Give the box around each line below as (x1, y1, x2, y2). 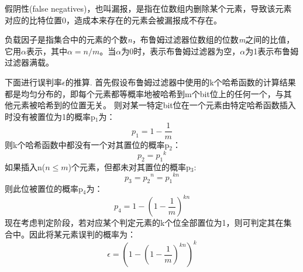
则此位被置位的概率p (5, 183, 83, 195)
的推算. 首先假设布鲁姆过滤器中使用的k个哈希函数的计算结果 (65, 75, 296, 88)
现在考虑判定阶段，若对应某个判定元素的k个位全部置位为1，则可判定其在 (5, 216, 284, 229)
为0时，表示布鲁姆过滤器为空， (121, 44, 240, 57)
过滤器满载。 (5, 56, 54, 68)
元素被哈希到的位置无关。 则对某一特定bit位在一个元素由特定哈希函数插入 (12, 99, 296, 111)
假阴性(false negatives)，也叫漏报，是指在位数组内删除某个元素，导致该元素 (5, 2, 292, 14)
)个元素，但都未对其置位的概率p (68, 160, 191, 173)
